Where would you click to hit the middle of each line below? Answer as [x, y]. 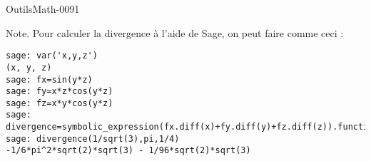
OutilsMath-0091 [43, 9]
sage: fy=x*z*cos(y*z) [60, 92]
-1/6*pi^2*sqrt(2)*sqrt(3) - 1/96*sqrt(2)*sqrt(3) [128, 151]
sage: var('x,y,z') [52, 56]
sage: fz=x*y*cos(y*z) [60, 103]
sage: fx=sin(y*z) [49, 79]
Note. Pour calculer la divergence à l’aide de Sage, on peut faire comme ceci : [175, 32]
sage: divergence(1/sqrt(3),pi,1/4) [93, 139]
